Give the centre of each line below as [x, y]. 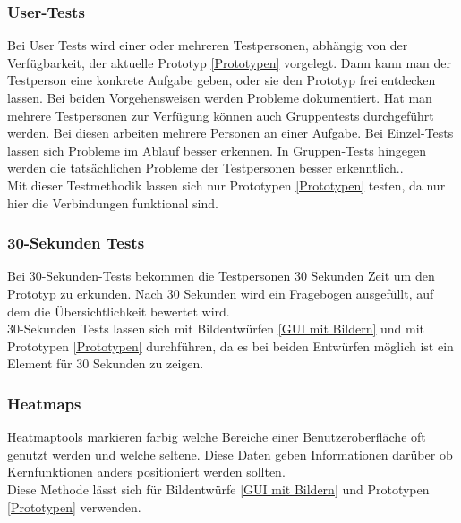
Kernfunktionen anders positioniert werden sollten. [146, 472]
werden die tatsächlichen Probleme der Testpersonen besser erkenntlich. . [205, 168]
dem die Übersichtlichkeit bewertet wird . [119, 311]
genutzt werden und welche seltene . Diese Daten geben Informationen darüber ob [230, 454]
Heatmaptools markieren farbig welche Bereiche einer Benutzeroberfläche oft [217, 437]
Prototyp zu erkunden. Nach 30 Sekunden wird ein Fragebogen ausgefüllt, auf [221, 293]
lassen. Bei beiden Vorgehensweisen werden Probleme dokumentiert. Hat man [220, 97]
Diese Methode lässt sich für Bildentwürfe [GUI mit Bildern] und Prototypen [218, 489]
